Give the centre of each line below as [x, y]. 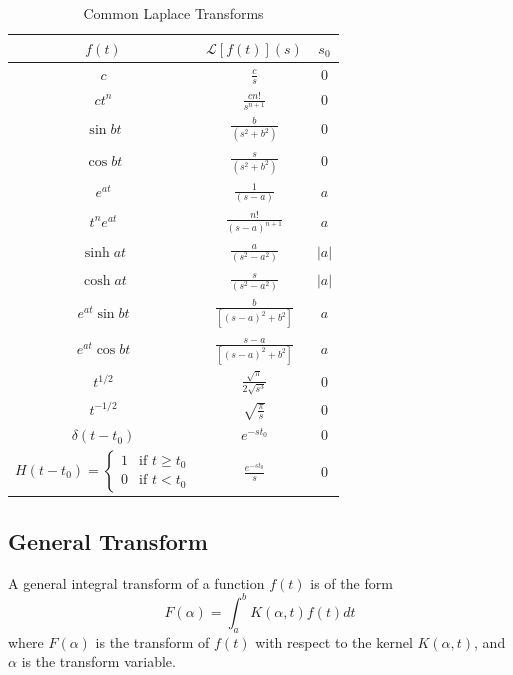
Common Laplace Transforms [173, 13]
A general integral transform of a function [136, 582]
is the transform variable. [98, 661]
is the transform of [152, 641]
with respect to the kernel [334, 641]
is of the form [351, 582]
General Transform [108, 540]
